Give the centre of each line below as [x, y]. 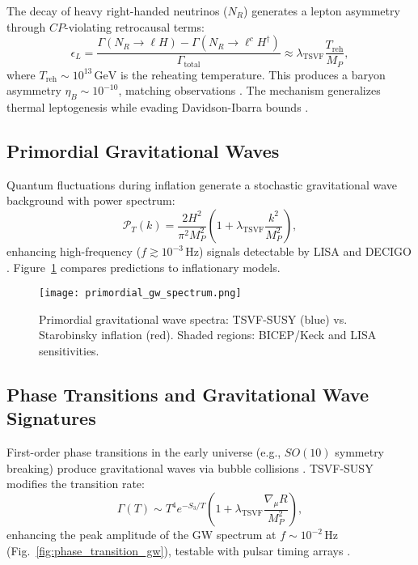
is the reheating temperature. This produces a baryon [253, 74]
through [26, 26]
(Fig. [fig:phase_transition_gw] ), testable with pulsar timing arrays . [179, 550]
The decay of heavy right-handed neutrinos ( [117, 11]
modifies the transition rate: [76, 484]
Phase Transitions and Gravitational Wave [188, 395]
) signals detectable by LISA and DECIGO [305, 251]
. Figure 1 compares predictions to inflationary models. [144, 267]
